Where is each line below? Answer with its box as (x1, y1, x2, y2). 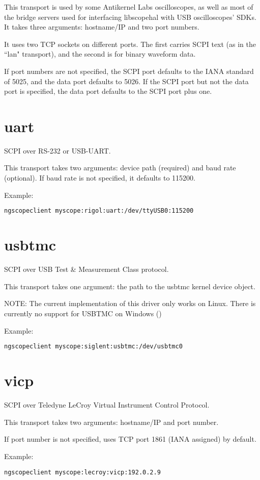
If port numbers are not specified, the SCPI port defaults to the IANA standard (4, 65, 254, 76)
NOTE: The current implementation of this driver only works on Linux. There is (4, 298, 256, 309)
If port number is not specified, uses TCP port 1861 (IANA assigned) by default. (4, 434, 256, 444)
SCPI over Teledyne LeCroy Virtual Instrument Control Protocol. (4, 399, 210, 410)
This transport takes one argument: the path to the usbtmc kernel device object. (4, 281, 255, 291)
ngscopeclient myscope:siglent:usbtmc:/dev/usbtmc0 (4, 343, 183, 350)
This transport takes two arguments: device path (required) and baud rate (4, 162, 236, 173)
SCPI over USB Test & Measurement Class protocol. (4, 264, 169, 274)
